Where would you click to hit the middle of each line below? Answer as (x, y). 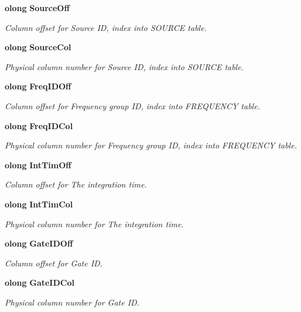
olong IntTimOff (38, 164)
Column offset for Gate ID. (54, 263)
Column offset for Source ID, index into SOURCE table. (106, 27)
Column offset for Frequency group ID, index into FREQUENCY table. (132, 105)
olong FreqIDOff (38, 86)
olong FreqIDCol (39, 125)
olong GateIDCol (40, 282)
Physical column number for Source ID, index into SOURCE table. (124, 66)
